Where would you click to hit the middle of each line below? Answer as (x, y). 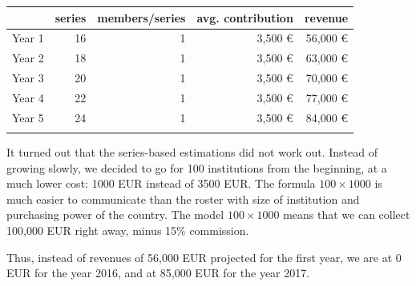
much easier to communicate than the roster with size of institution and (183, 199)
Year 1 (28, 38)
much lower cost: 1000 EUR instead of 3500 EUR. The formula (161, 183)
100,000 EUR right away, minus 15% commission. (128, 230)
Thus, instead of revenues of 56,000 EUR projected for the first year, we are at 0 (204, 257)
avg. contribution (245, 17)
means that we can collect (347, 214)
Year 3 (28, 78)
